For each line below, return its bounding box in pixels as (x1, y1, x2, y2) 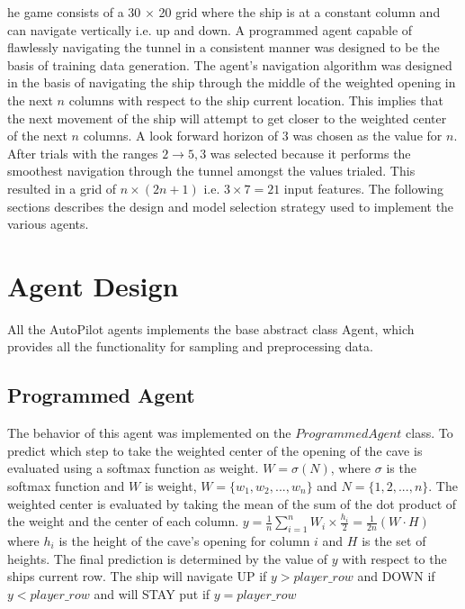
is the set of (362, 532, 426, 550)
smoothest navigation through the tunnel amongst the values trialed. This (7, 161, 416, 180)
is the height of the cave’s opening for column (58, 532, 310, 550)
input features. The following (283, 178, 443, 197)
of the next (7, 126, 67, 145)
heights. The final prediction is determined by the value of (7, 549, 328, 568)
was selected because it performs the (210, 143, 411, 162)
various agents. (7, 214, 89, 233)
